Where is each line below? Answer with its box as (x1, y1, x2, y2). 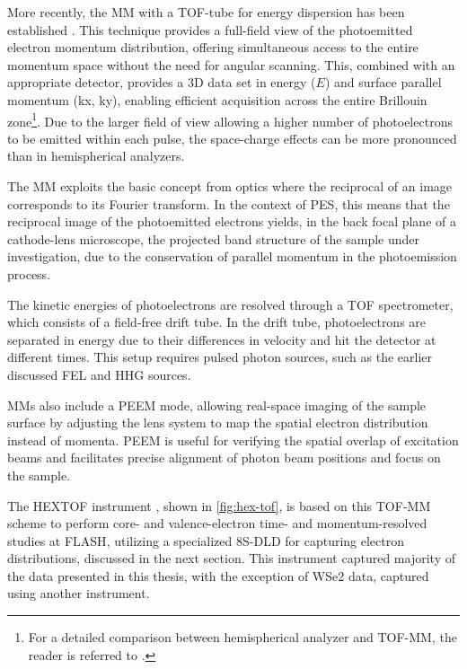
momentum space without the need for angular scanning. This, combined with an (7, 55, 455, 74)
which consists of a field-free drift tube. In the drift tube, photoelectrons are (7, 312, 427, 331)
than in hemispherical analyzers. (7, 146, 185, 165)
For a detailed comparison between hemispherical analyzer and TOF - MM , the (28, 628, 457, 647)
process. (7, 264, 51, 283)
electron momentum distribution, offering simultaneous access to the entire (7, 38, 419, 57)
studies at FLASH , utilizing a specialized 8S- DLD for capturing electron (7, 531, 405, 550)
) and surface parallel (324, 73, 442, 92)
